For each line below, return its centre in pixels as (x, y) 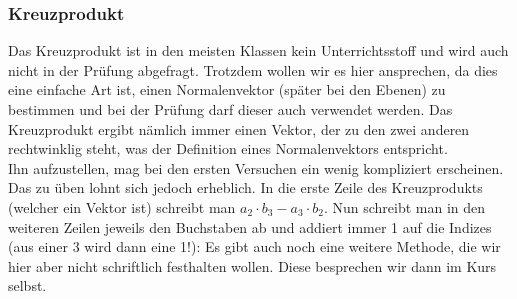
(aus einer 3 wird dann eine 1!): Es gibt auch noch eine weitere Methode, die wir (254, 246)
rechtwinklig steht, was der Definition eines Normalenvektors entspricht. (228, 148)
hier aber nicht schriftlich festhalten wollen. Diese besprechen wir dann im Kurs (252, 265)
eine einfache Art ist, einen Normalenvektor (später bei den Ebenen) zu (227, 89)
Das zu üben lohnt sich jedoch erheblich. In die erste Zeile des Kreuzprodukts (245, 187)
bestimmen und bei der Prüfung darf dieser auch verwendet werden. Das (230, 109)
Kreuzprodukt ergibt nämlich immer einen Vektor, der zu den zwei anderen (239, 128)
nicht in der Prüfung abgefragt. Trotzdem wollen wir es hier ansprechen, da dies (253, 69)
